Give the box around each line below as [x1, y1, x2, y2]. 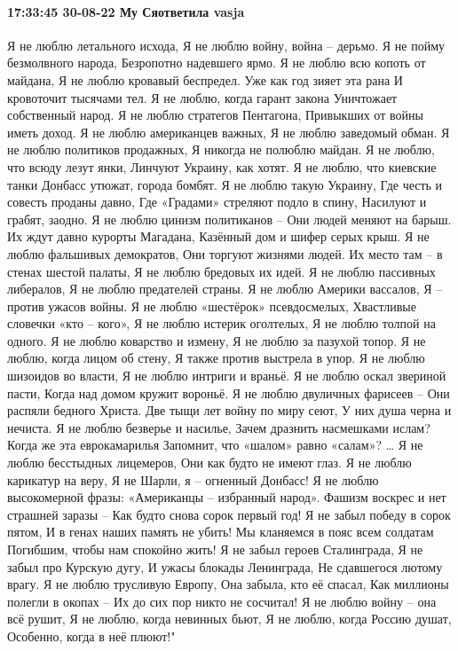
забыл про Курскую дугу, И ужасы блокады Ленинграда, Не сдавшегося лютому [7, 557, 443, 576]
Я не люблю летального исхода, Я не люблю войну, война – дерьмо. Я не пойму [7, 35, 446, 54]
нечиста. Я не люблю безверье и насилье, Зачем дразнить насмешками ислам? [7, 418, 430, 436]
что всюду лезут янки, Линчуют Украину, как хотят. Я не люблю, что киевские [7, 157, 437, 176]
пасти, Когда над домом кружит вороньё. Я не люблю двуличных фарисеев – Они [7, 383, 450, 402]
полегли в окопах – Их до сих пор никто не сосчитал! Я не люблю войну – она [7, 592, 437, 610]
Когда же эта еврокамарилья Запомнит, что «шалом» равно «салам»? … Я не [7, 435, 423, 454]
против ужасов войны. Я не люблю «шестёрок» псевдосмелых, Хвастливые [7, 296, 416, 315]
